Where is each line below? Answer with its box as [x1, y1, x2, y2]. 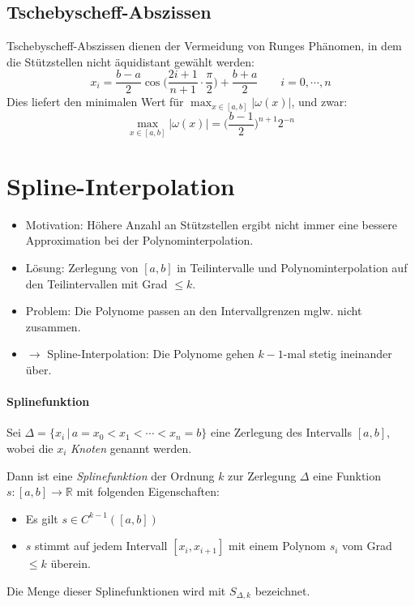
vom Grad [342, 537, 392, 554]
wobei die [6, 439, 53, 456]
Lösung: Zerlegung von [25, 258, 139, 275]
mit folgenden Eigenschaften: [76, 483, 220, 500]
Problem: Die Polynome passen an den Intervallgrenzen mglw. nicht [25, 302, 362, 319]
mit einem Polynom [229, 537, 327, 554]
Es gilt [25, 510, 58, 527]
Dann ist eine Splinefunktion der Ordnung [6, 467, 215, 484]
